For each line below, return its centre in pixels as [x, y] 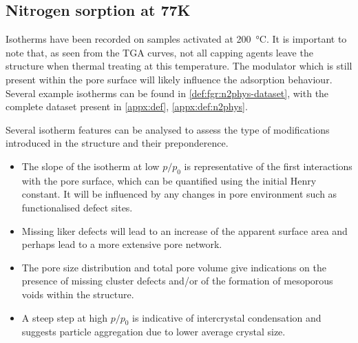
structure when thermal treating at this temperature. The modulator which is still [179, 66]
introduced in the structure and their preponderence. [117, 143]
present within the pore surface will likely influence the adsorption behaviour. [169, 79]
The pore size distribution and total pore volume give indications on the [174, 267]
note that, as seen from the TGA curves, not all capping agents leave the [159, 52]
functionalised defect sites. [77, 207]
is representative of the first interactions [268, 166]
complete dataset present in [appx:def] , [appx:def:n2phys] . [127, 106]
